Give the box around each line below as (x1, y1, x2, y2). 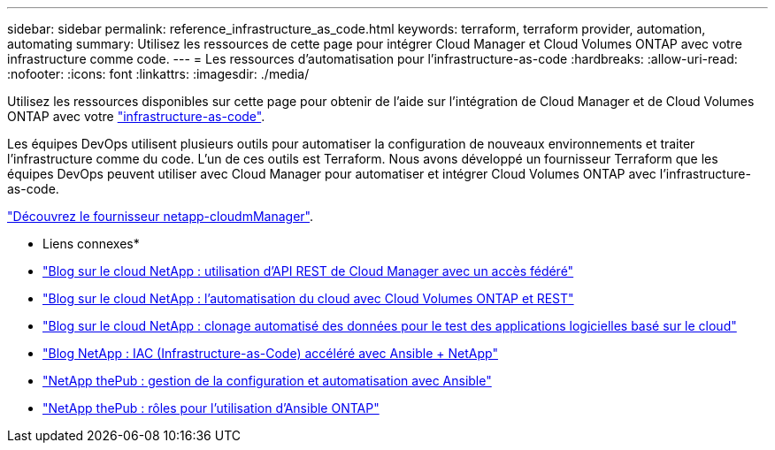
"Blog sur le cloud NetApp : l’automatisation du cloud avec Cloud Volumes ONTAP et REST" (42, 291, 574, 306)
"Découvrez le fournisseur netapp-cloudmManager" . (7, 209, 314, 224)
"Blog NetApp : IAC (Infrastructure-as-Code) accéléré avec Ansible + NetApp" (42, 346, 498, 361)
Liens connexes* (42, 236, 140, 251)
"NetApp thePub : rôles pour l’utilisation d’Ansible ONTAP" (42, 400, 380, 416)
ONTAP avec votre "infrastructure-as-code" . (7, 109, 265, 124)
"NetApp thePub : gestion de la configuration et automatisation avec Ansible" (42, 373, 492, 388)
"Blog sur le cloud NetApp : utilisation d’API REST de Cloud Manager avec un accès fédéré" (42, 263, 574, 278)
